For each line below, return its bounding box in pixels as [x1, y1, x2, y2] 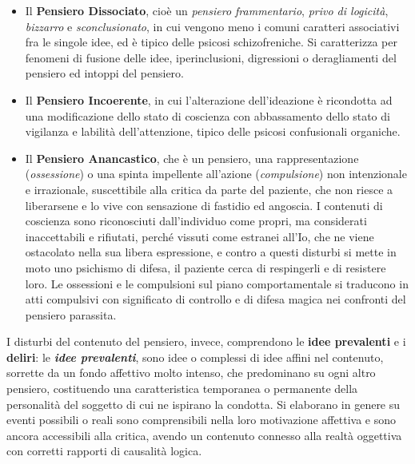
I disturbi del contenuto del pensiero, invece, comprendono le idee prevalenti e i [6, 333, 406, 350]
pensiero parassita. [25, 306, 117, 323]
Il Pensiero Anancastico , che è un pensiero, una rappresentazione [25, 149, 359, 166]
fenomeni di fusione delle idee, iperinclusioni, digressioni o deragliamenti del [25, 49, 397, 65]
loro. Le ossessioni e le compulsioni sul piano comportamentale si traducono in [25, 275, 409, 291]
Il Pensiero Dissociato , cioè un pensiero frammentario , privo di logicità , [25, 2, 389, 18]
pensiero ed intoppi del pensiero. [25, 65, 184, 81]
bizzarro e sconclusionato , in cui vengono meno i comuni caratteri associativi [25, 18, 400, 34]
